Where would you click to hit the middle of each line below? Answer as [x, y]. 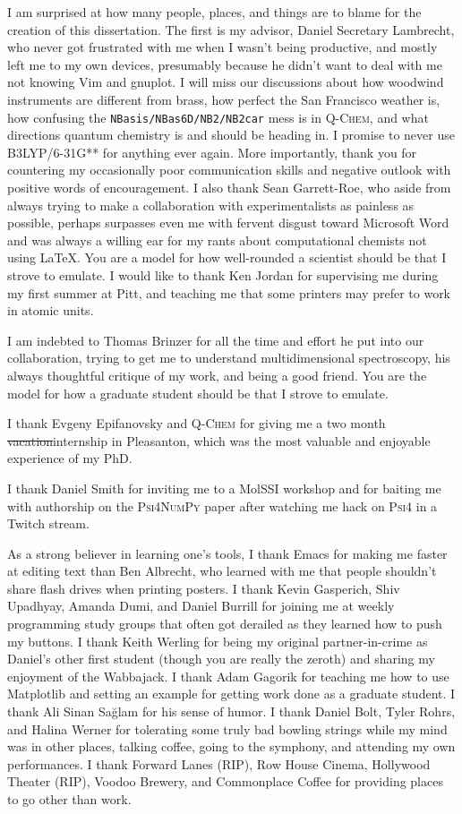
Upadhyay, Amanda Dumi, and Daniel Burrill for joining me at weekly [201, 606]
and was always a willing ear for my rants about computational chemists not [217, 240]
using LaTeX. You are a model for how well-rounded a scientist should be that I [227, 257]
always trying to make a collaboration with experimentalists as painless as [211, 205]
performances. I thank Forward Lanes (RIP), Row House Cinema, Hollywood [219, 763]
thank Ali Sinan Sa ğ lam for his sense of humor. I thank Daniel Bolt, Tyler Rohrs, [231, 711]
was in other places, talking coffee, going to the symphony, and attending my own [231, 746]
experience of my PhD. [70, 458]
